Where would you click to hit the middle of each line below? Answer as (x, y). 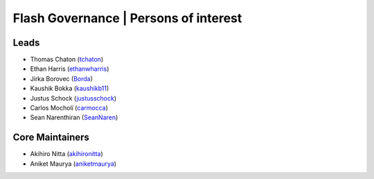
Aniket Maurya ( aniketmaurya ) (73, 164)
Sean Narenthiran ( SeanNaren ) (74, 117)
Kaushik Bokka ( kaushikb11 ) (70, 88)
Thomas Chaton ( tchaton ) (67, 60)
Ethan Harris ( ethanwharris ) (70, 69)
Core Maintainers (51, 138)
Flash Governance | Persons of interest (127, 18)
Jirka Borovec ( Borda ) (62, 78)
